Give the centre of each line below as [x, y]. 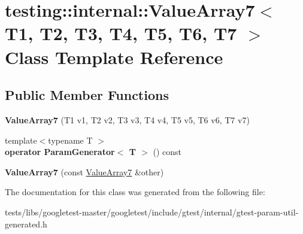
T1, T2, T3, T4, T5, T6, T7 [121, 33]
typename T [70, 140]
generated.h [26, 224]
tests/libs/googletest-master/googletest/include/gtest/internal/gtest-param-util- [152, 212]
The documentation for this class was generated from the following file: [135, 192]
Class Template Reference [114, 57]
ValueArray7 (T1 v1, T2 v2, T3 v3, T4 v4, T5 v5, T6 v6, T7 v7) [127, 119]
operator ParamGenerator [60, 152]
